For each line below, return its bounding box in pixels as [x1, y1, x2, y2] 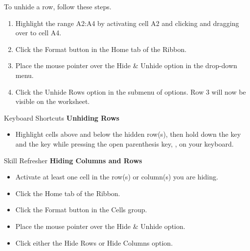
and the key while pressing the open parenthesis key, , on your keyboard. [15, 138, 234, 149]
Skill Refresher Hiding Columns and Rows [4, 155, 142, 165]
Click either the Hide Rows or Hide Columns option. [15, 237, 173, 248]
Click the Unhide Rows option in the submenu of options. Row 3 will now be [15, 86, 246, 97]
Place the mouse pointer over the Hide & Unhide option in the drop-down [15, 60, 237, 71]
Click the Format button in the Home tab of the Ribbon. [15, 44, 187, 54]
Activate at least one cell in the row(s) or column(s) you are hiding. [15, 172, 218, 182]
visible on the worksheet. [15, 96, 90, 106]
